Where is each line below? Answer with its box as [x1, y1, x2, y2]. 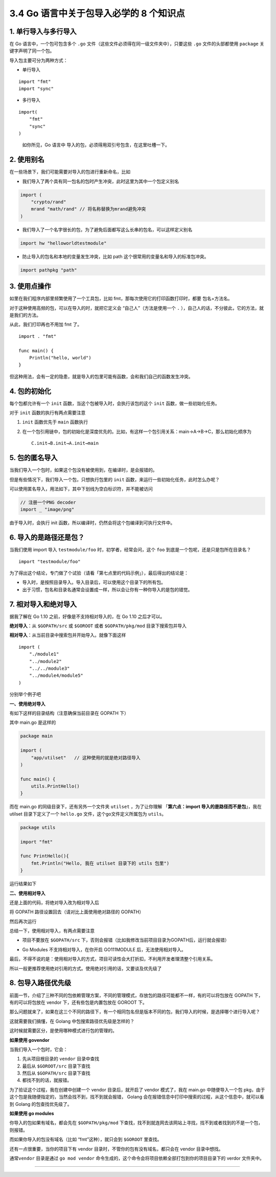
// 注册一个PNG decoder [20, 499, 76, 505]
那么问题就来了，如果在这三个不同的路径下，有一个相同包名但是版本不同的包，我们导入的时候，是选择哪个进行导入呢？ [9, 1009, 260, 1015]
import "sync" [18, 86, 54, 92]
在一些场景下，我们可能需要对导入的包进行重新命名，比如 [9, 169, 130, 175]
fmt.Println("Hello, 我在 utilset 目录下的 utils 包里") [31, 860, 170, 866]
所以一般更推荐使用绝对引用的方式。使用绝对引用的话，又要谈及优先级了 [9, 965, 162, 971]
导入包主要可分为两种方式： [9, 57, 68, 63]
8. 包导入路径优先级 [9, 978, 72, 988]
